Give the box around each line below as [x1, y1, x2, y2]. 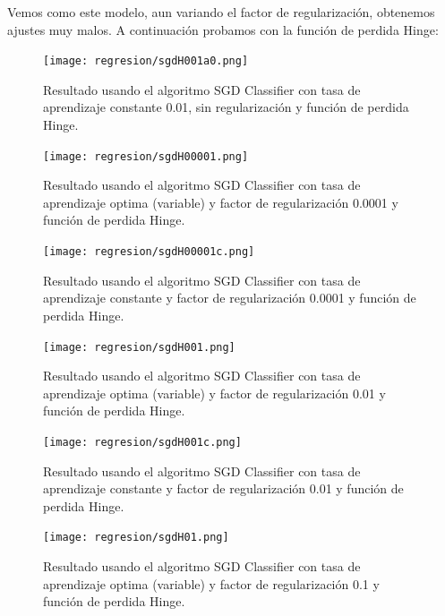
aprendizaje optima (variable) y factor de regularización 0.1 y [43, 574, 380, 593]
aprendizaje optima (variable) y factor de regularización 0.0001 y [43, 192, 398, 211]
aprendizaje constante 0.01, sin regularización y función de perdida [43, 98, 409, 116]
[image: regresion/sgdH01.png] [43, 531, 229, 544]
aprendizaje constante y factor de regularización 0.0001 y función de [43, 288, 416, 307]
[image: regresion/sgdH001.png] [43, 340, 235, 354]
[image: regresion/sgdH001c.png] [43, 435, 242, 449]
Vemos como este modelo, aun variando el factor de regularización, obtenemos [7, 3, 435, 21]
